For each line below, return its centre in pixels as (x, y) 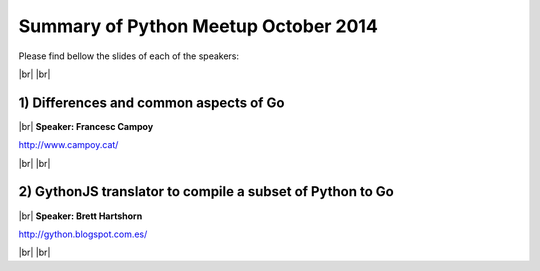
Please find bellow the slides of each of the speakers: (129, 56)
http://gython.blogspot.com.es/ (83, 234)
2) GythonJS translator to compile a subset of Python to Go (206, 191)
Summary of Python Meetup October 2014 (198, 26)
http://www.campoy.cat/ (68, 145)
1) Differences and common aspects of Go (151, 102)
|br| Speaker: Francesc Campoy (86, 126)
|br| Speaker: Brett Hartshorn (80, 216)
